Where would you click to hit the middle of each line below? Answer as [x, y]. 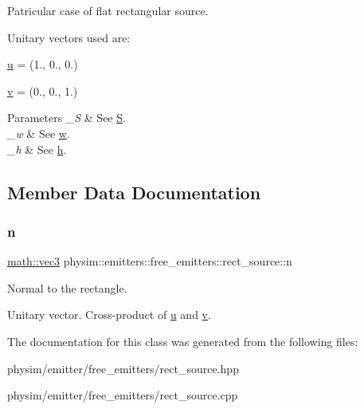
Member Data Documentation [134, 192]
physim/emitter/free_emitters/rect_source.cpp [123, 395]
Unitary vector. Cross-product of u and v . [109, 315]
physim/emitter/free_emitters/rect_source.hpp [123, 368]
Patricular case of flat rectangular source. [108, 10]
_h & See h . [37, 149]
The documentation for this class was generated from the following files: [183, 341]
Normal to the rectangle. [67, 287]
